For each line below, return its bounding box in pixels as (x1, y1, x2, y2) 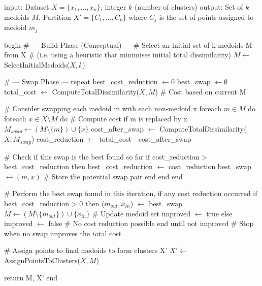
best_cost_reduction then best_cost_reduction (4, 161, 153, 172)
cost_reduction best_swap (168, 161, 251, 172)
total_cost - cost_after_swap (99, 134, 191, 144)
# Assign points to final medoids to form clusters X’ (4, 245, 168, 256)
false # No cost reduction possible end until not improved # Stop (48, 218, 254, 229)
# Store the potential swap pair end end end (43, 171, 183, 181)
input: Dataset (4, 2, 49, 12)
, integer (101, 2, 126, 12)
